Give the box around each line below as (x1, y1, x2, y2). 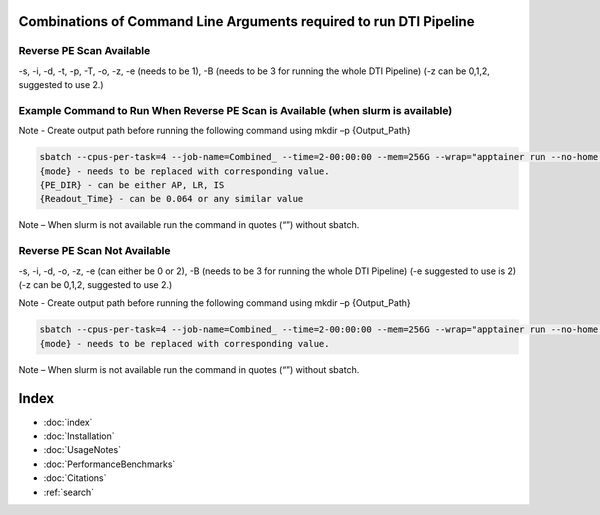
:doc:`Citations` (43, 472, 107, 484)
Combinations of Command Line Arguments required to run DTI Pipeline (18, 13, 475, 30)
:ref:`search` (43, 486, 95, 498)
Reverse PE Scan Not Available (18, 244, 171, 258)
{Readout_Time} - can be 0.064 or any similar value (39, 193, 304, 205)
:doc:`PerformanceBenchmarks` (43, 458, 176, 470)
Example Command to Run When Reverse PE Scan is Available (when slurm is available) (18, 103, 453, 117)
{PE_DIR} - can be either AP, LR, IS (39, 180, 225, 191)
